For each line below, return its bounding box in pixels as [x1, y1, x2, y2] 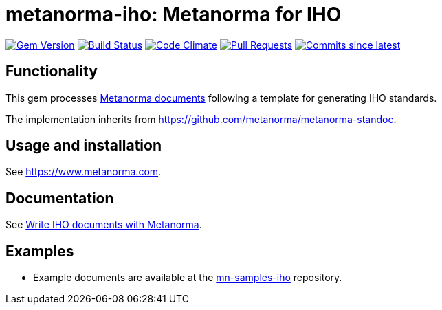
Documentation [5, 189, 114, 207]
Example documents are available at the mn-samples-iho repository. [33, 272, 342, 284]
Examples [5, 242, 74, 260]
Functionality [5, 63, 98, 80]
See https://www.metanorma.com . [5, 166, 162, 178]
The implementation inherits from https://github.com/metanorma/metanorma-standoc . [5, 113, 397, 125]
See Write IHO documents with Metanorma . [5, 219, 202, 231]
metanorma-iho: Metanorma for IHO [5, 3, 342, 26]
